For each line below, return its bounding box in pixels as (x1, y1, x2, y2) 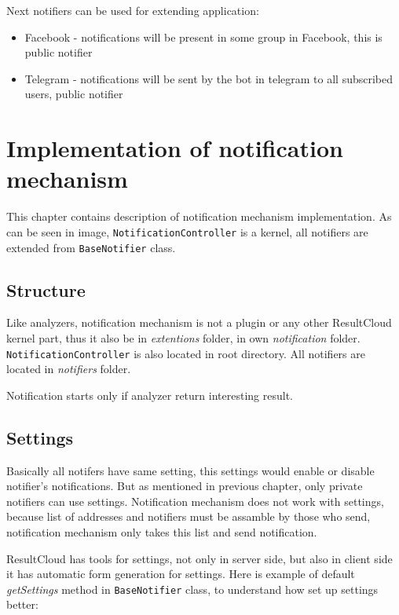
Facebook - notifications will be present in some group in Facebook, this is (24, 28, 383, 45)
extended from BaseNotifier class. (6, 239, 176, 255)
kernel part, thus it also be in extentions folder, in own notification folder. (6, 329, 361, 346)
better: (6, 596, 38, 613)
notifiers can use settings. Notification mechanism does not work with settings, (6, 492, 384, 509)
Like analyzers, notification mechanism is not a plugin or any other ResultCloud (6, 314, 392, 331)
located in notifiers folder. (6, 361, 131, 377)
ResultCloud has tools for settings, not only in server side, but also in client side (6, 550, 393, 566)
